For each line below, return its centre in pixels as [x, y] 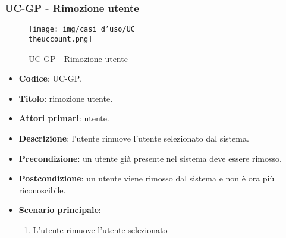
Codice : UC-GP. [50, 78]
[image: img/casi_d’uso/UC [82, 29]
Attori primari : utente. [64, 118]
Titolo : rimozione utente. [66, 98]
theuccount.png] [61, 39]
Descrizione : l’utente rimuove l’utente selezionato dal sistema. [134, 138]
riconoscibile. [42, 190]
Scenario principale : [60, 210]
